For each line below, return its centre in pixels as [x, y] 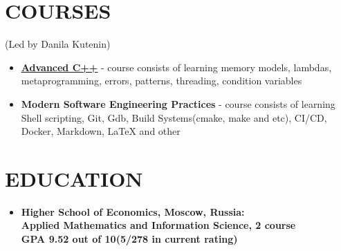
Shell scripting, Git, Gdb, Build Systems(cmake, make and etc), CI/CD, [174, 117]
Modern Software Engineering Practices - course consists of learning [178, 103]
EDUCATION [74, 178]
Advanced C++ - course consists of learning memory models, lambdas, [176, 67]
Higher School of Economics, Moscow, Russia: [133, 211]
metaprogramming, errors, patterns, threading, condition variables [162, 81]
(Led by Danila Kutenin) [58, 44]
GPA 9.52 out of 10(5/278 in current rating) [129, 239]
